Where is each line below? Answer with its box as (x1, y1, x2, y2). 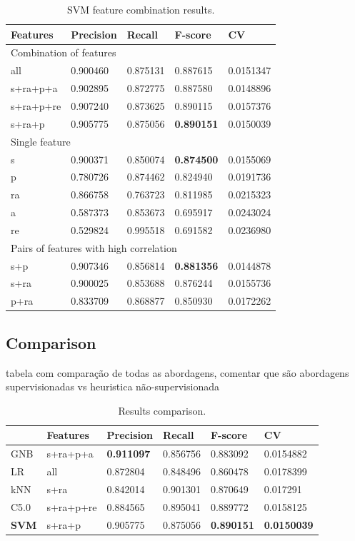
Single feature (11, 133, 71, 148)
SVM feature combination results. (66, 2, 215, 16)
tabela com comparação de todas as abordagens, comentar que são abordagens (6, 365, 349, 380)
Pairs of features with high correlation (11, 240, 177, 255)
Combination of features (11, 45, 116, 60)
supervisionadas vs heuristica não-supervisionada (6, 379, 219, 394)
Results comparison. (118, 403, 206, 418)
